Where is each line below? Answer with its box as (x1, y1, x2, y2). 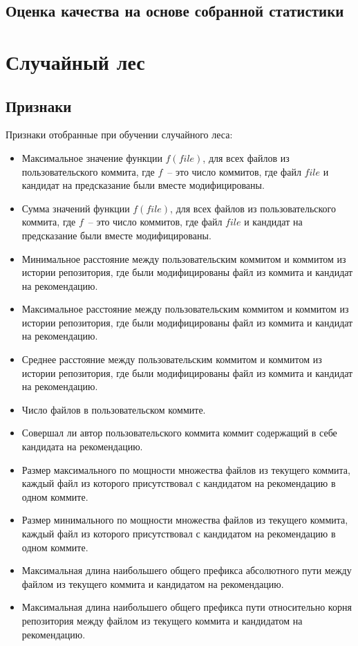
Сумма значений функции (21, 201, 130, 215)
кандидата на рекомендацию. (21, 439, 143, 454)
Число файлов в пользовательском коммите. (21, 402, 206, 416)
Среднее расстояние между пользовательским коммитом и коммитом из (21, 352, 322, 367)
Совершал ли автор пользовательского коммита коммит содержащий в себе (21, 425, 337, 440)
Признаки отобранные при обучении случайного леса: (6, 127, 233, 142)
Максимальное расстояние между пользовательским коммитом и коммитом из (21, 302, 349, 316)
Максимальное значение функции (21, 150, 162, 165)
